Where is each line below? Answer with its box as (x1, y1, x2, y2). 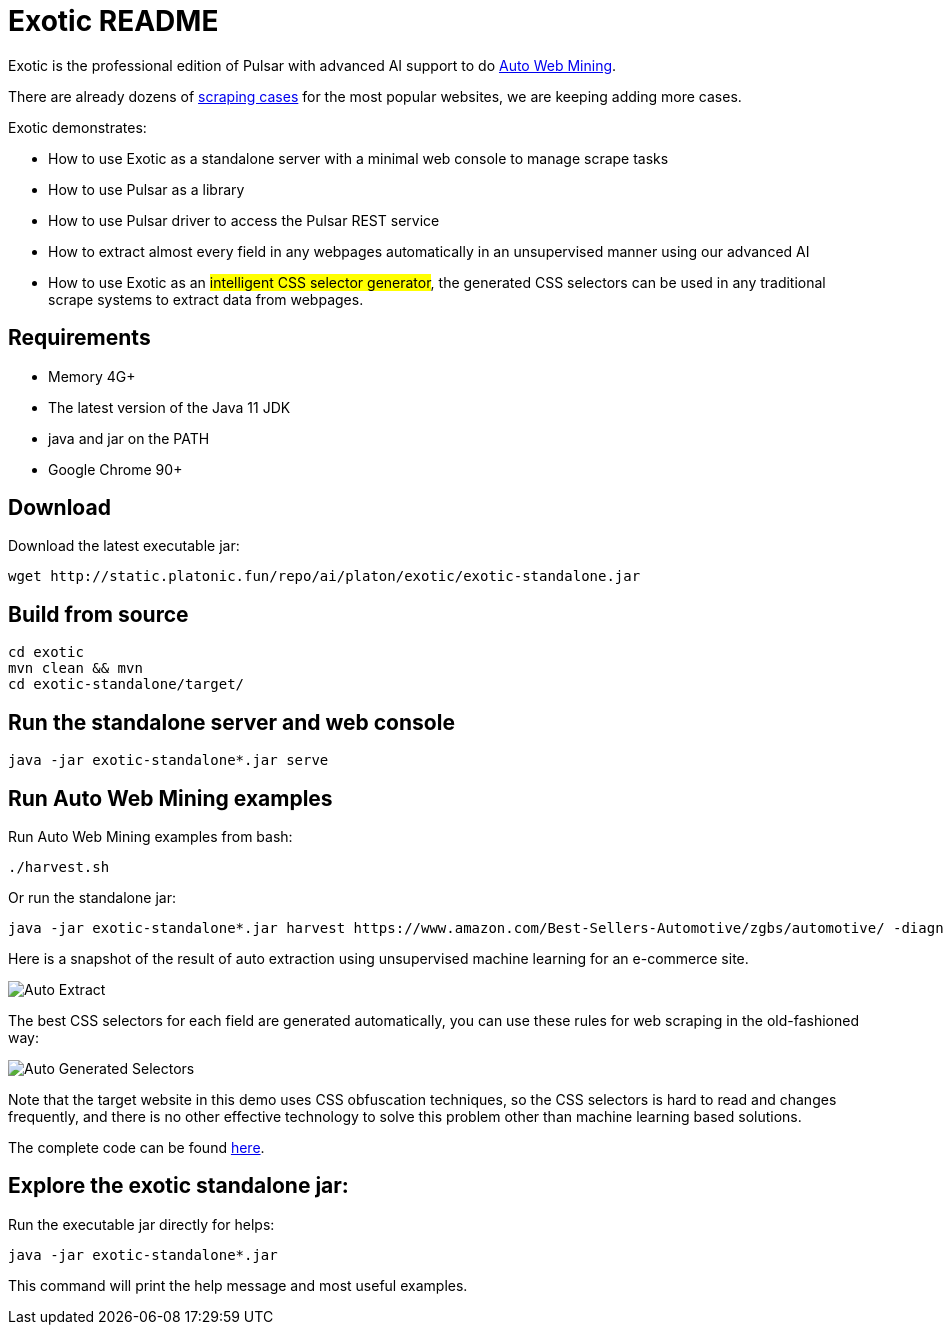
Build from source (8, 601, 189, 627)
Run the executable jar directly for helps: (8, 1215, 275, 1233)
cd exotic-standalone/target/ (8, 676, 245, 693)
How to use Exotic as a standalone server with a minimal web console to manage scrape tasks (48, 149, 669, 167)
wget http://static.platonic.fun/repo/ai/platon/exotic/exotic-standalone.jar (8, 568, 641, 585)
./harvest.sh (8, 858, 110, 875)
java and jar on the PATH (48, 429, 210, 447)
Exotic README (8, 4, 219, 38)
